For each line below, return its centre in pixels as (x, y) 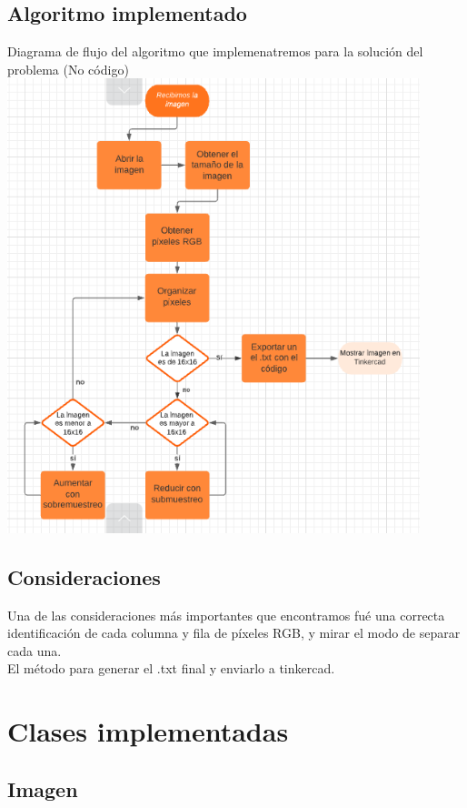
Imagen (43, 788)
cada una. (35, 650)
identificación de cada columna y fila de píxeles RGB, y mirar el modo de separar (234, 633)
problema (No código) (68, 69)
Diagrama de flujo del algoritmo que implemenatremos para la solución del (215, 51)
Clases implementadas (148, 731)
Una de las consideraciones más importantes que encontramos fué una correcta (226, 615)
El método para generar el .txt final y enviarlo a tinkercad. (171, 668)
